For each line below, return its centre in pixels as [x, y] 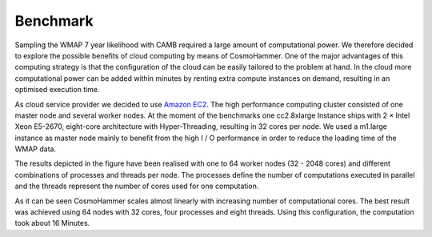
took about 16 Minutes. [52, 223]
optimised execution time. [57, 90]
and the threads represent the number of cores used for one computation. [137, 186]
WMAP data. [35, 149]
